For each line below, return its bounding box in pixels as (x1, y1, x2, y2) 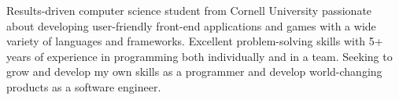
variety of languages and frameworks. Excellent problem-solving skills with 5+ (6, 33, 383, 49)
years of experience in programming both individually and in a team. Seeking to (6, 48, 393, 64)
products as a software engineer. (6, 78, 161, 95)
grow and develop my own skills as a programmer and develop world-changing (6, 63, 382, 80)
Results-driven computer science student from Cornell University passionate (6, 2, 372, 18)
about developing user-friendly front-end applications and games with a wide (6, 17, 376, 34)
